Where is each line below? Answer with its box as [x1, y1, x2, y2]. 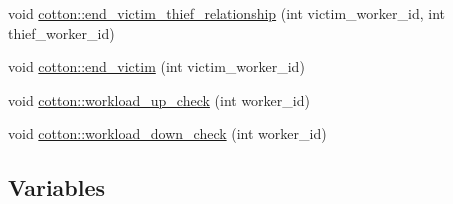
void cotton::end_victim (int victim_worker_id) [8, 56, 305, 77]
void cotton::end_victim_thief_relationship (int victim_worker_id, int [8, 3, 445, 23]
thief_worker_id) [8, 22, 115, 43]
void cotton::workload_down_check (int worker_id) [8, 123, 327, 144]
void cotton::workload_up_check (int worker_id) [8, 89, 310, 110]
